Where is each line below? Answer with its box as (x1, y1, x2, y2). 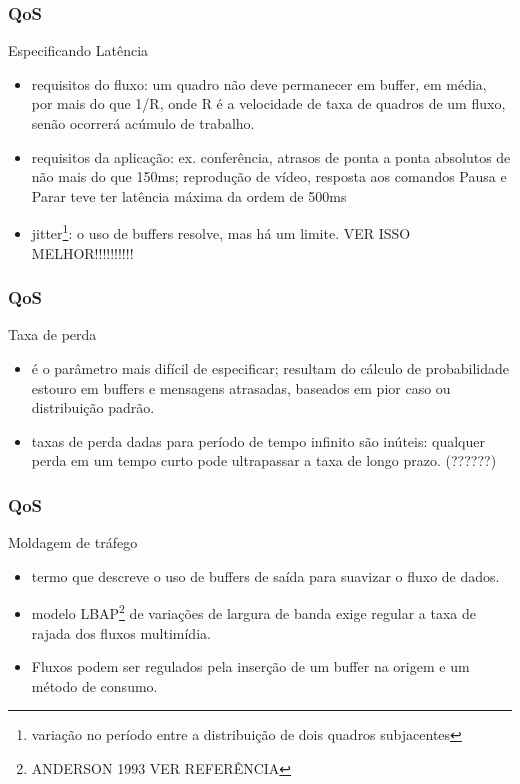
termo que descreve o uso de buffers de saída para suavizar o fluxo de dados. (31, 565, 500, 586)
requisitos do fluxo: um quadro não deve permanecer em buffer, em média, (31, 73, 487, 94)
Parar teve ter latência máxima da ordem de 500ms (31, 185, 347, 206)
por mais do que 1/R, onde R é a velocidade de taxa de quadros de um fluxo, (31, 93, 506, 114)
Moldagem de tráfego (8, 532, 138, 553)
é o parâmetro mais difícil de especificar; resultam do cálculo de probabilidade (31, 358, 509, 379)
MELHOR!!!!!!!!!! (31, 242, 134, 263)
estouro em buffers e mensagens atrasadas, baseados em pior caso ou (31, 377, 451, 398)
